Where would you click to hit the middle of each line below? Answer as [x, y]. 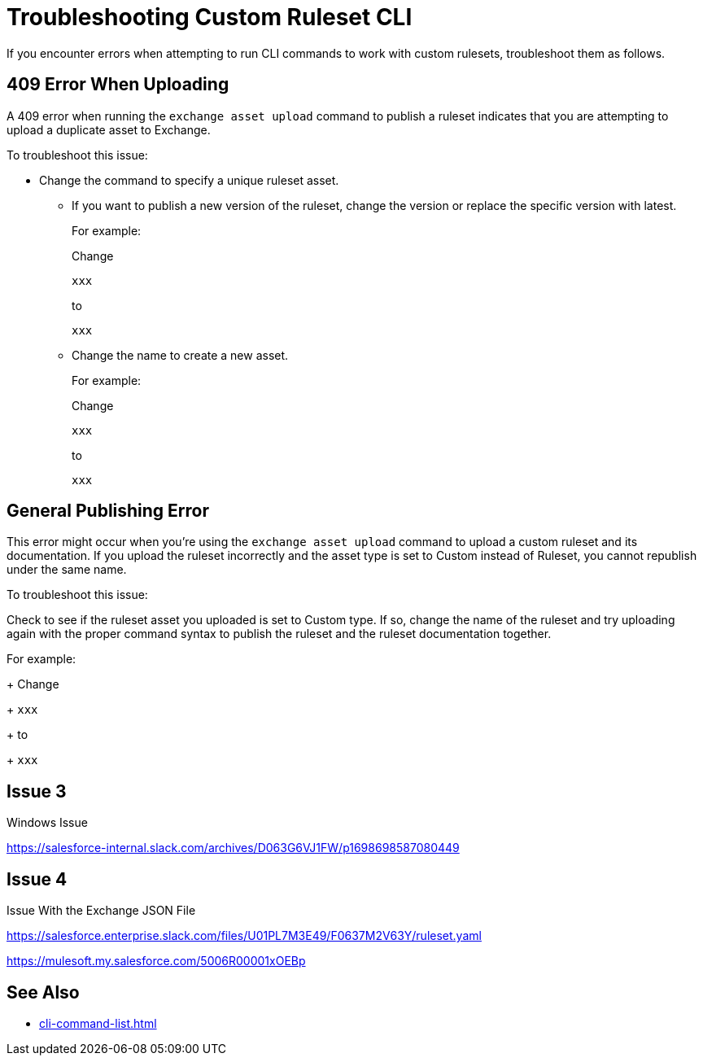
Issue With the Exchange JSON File [101, 911]
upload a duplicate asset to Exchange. [109, 129]
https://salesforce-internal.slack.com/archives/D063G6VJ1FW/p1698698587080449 [233, 848]
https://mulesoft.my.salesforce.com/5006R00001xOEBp [156, 961]
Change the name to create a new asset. [180, 355]
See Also [43, 992]
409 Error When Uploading [118, 85]
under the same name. [67, 570]
